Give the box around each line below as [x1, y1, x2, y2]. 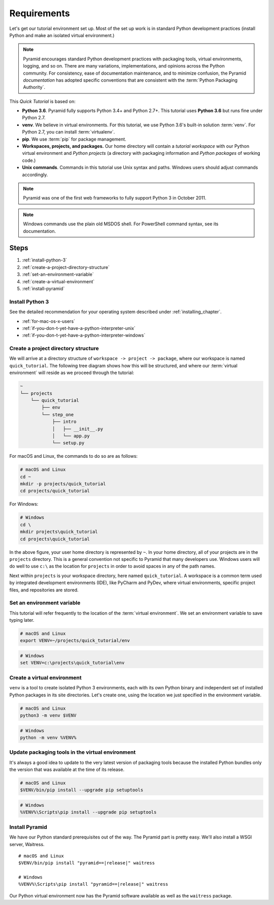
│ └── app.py [52, 433, 90, 439]
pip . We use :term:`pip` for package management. [22, 136, 126, 142]
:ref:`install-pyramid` [22, 286, 65, 291]
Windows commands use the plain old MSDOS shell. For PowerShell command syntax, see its [23, 221, 219, 227]
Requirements [9, 8, 71, 19]
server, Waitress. [9, 841, 45, 847]
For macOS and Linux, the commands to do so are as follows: [9, 453, 138, 459]
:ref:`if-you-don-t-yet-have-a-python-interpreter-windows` [22, 332, 146, 339]
